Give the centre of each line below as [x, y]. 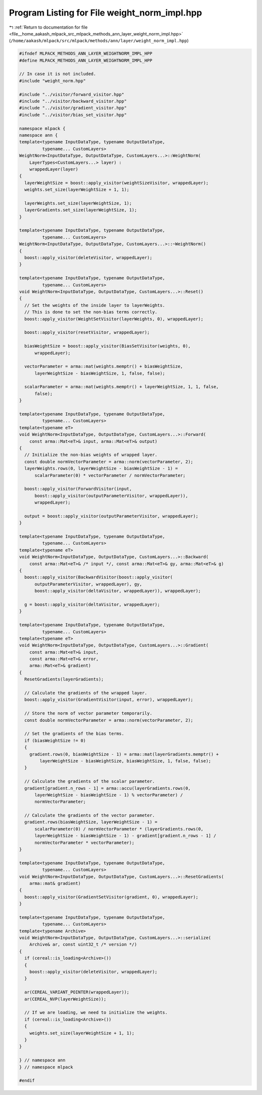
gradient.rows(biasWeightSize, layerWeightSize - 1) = [91, 822]
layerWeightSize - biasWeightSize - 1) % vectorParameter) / [109, 795]
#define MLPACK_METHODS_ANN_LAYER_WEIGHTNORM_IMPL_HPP [86, 60]
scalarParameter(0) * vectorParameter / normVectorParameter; [110, 475]
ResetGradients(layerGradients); [64, 679]
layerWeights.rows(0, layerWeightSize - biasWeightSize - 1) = [101, 469]
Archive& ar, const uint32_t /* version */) [83, 945]
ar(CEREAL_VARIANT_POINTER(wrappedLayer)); [77, 992]
